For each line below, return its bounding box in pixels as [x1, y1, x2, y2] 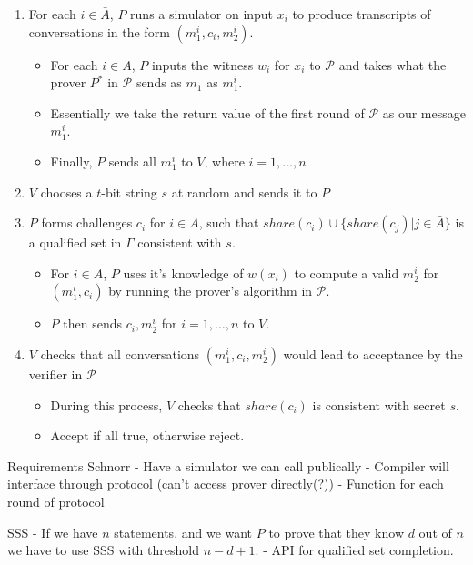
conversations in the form [28, 22, 170, 41]
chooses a [40, 182, 93, 201]
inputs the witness [151, 55, 254, 74]
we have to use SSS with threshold [7, 540, 199, 560]
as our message [382, 103, 466, 122]
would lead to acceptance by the [283, 344, 463, 363]
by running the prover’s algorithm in [108, 281, 313, 300]
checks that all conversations [40, 344, 200, 363]
